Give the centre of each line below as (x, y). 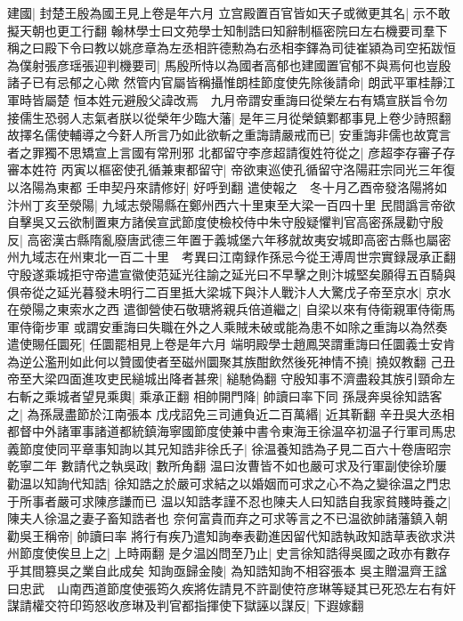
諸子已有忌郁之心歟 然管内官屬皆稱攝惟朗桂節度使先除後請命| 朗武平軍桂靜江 (231, 82)
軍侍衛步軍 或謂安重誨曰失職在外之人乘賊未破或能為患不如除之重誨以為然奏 (227, 326)
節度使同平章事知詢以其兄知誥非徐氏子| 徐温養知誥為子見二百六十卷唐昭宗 (235, 448)
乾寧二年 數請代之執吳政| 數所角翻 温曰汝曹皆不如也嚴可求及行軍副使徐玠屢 (227, 466)
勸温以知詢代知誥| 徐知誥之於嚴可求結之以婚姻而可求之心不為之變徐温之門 (223, 484)
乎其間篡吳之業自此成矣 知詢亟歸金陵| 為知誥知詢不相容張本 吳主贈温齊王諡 (227, 570)
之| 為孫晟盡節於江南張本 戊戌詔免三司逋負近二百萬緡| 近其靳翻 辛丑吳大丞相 (231, 413)
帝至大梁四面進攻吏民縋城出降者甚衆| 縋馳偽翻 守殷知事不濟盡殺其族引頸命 (225, 379)
